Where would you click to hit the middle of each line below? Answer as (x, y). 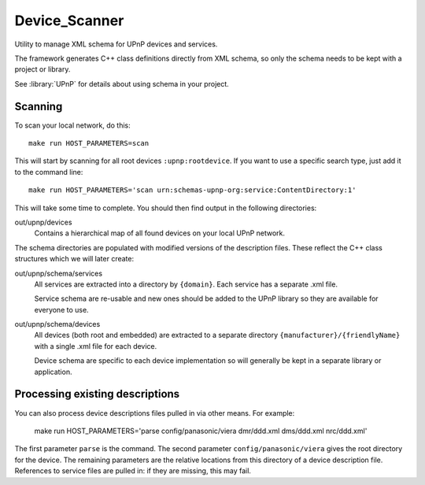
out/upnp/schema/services (58, 273)
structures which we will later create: (74, 259)
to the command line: (49, 172)
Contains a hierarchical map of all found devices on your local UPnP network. (160, 233)
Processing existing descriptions (97, 394)
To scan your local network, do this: (72, 125)
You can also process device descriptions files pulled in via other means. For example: (155, 413)
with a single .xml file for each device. (96, 346)
